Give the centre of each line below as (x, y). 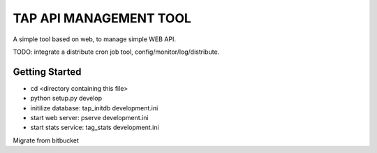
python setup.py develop (66, 99)
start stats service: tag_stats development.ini (95, 127)
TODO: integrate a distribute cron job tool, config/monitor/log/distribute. (116, 52)
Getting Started (47, 72)
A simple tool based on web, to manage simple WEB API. (94, 39)
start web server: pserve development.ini (90, 118)
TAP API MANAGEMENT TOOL (102, 18)
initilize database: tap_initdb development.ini (94, 108)
